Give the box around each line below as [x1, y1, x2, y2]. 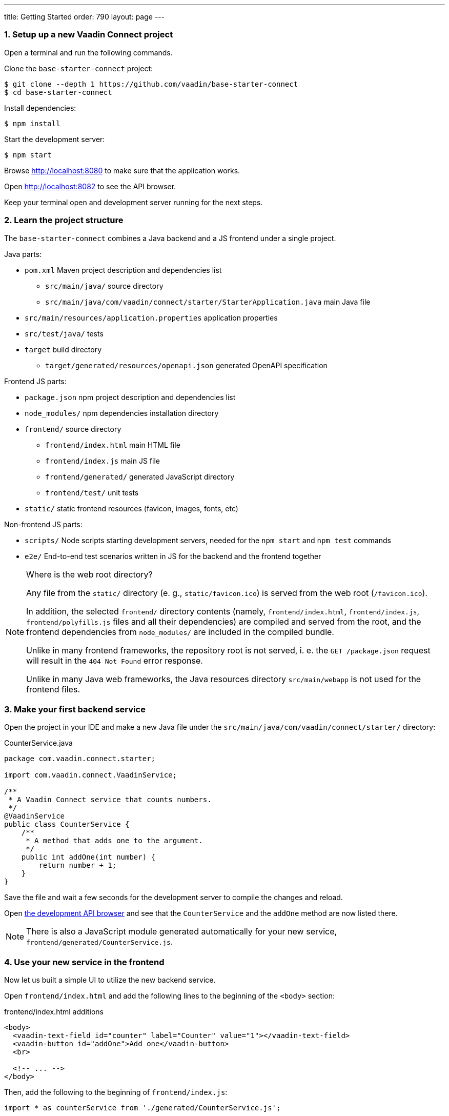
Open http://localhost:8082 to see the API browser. [4, 182, 176, 191]
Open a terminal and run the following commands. [4, 48, 173, 57]
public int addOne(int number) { [21, 853, 156, 862]
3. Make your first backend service [4, 704, 146, 714]
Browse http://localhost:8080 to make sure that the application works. [4, 166, 240, 175]
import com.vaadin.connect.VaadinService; [4, 771, 177, 780]
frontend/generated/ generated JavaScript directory [45, 472, 235, 481]
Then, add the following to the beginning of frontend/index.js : [4, 1088, 228, 1097]
